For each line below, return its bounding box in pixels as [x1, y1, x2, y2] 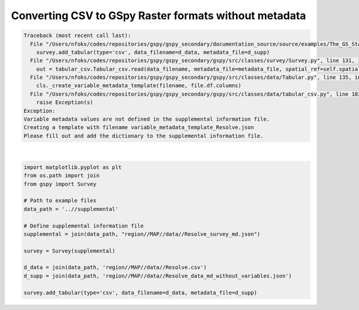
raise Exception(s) [36, 99, 94, 106]
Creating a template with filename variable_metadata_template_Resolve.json [23, 124, 254, 131]
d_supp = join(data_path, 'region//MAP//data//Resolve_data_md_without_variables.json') [23, 272, 293, 279]
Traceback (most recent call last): [23, 32, 132, 39]
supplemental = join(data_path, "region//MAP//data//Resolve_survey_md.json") [23, 231, 260, 237]
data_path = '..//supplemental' [23, 205, 119, 212]
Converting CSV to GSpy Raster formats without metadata [11, 9, 306, 22]
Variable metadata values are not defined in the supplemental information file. [23, 116, 270, 122]
